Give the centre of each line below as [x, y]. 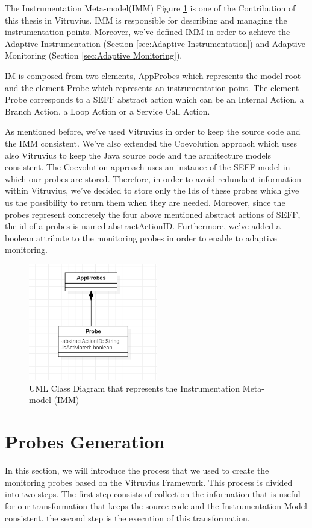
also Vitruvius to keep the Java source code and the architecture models [138, 155]
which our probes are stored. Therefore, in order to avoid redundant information [153, 178]
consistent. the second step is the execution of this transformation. [127, 517]
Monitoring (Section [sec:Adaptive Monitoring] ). [94, 55]
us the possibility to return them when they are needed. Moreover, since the [145, 202]
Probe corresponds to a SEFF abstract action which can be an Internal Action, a [154, 99]
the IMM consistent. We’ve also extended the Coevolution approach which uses [151, 143]
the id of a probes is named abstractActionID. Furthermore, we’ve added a [143, 226]
